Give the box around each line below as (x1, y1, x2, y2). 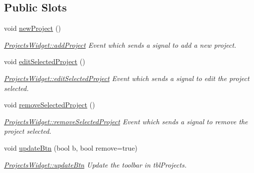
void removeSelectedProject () (4, 99, 95, 110)
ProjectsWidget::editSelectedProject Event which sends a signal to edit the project (4, 73, 250, 83)
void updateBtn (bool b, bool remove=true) (4, 142, 138, 153)
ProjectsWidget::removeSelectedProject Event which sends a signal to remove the (4, 116, 248, 126)
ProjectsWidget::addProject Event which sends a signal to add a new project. (4, 39, 237, 50)
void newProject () (4, 23, 61, 33)
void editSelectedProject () (4, 56, 85, 67)
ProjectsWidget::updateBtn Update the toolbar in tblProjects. (4, 159, 187, 170)
